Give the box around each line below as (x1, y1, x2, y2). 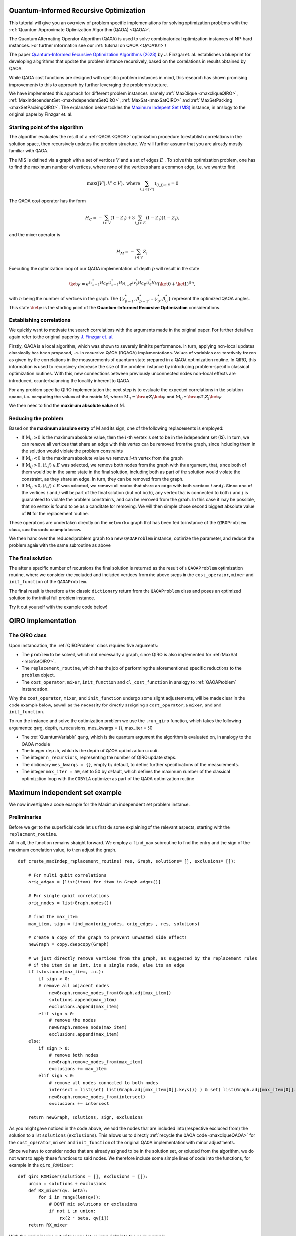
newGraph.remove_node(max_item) (49, 1024, 128, 1030)
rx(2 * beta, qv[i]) (59, 1215, 110, 1221)
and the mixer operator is (9, 231, 61, 237)
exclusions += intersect (49, 1101, 110, 1106)
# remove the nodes (49, 1017, 96, 1023)
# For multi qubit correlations (28, 873, 107, 878)
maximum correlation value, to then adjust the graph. (9, 847, 117, 853)
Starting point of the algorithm (9, 124, 83, 131)
